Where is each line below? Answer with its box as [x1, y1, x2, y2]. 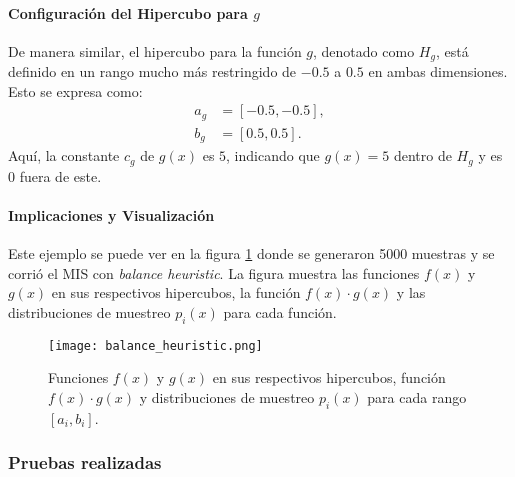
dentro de [393, 145, 452, 166]
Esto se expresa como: [8, 80, 143, 101]
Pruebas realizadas [8, 450, 162, 475]
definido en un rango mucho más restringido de [8, 61, 297, 82]
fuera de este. [19, 165, 102, 186]
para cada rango [367, 387, 467, 408]
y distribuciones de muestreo [139, 387, 315, 408]
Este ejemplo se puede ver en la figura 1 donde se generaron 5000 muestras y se [8, 243, 495, 264]
